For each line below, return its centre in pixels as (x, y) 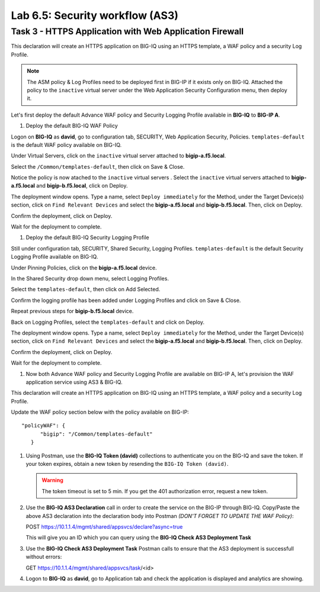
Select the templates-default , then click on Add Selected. (86, 289)
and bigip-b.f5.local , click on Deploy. (82, 186)
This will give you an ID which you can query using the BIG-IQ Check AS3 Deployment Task (138, 538)
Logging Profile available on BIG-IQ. (55, 257)
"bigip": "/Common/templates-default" (97, 434)
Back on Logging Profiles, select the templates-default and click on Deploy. (108, 322)
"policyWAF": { (44, 426)
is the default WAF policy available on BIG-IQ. (66, 144)
